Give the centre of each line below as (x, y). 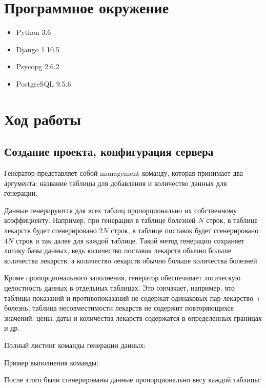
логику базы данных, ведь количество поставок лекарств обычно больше (118, 250)
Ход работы (43, 119)
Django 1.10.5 (38, 49)
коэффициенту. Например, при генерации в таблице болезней (100, 220)
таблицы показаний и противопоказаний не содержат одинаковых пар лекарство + (133, 298)
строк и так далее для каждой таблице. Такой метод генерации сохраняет (130, 240)
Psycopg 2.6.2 (38, 66)
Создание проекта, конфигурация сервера (109, 151)
